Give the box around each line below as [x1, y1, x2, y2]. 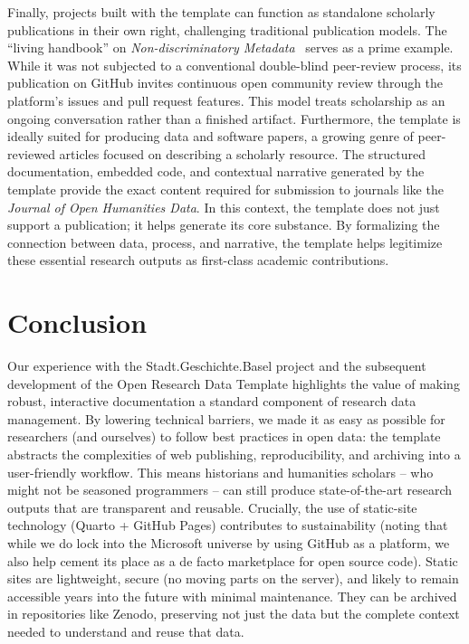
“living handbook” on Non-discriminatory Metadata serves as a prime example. [7, 38, 454, 57]
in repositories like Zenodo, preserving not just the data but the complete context [7, 604, 460, 623]
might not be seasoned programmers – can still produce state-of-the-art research [7, 480, 453, 499]
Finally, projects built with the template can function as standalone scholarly [7, 3, 435, 21]
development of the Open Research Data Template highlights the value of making [7, 374, 460, 393]
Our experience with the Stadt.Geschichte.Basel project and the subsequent [7, 356, 426, 375]
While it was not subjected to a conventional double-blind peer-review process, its [7, 55, 462, 74]
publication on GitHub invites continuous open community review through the [7, 73, 444, 92]
